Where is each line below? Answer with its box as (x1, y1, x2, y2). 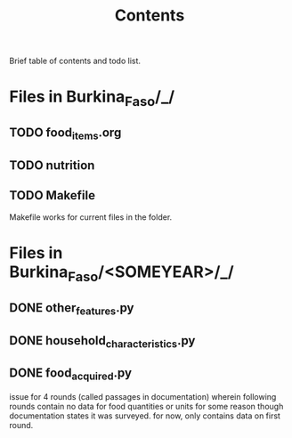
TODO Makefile (9, 188, 96, 203)
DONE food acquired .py (9, 366, 132, 383)
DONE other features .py (9, 300, 134, 318)
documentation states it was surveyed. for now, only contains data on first (9, 410, 280, 421)
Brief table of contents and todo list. (9, 55, 141, 67)
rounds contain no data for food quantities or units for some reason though (9, 401, 284, 411)
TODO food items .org (9, 126, 122, 142)
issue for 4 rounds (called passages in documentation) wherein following (9, 391, 277, 401)
